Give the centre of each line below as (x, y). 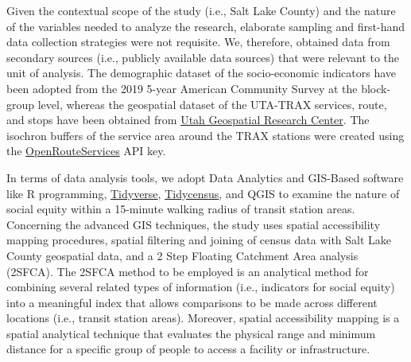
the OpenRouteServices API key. (86, 151)
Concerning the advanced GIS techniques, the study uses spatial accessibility (194, 224)
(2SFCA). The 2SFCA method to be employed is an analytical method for (188, 271)
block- (376, 88)
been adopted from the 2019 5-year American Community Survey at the (182, 88)
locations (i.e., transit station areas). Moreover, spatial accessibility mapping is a (203, 318)
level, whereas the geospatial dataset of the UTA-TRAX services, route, (212, 104)
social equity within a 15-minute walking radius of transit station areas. (181, 209)
